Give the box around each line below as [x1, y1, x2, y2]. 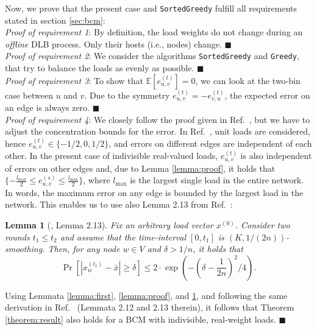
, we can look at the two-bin [195, 74, 301, 86]
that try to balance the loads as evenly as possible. [5, 61, 194, 74]
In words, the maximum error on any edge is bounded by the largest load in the [5, 186, 304, 198]
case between [5, 88, 53, 101]
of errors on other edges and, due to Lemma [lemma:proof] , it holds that [5, 161, 276, 174]
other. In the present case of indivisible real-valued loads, [5, 149, 218, 162]
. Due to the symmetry [84, 88, 170, 101]
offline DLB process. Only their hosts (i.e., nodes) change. [5, 37, 222, 50]
